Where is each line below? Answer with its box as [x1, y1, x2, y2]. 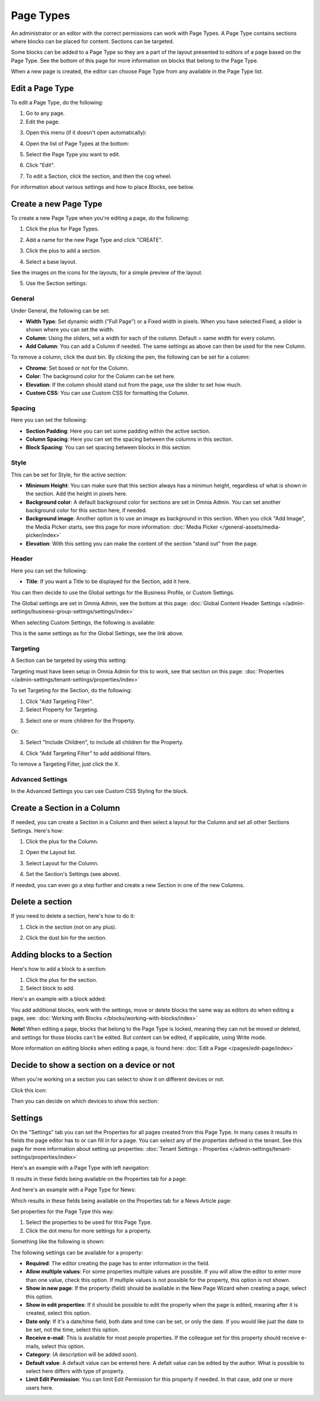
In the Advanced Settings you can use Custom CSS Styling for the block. [11, 788, 188, 795]
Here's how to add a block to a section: [11, 965, 107, 973]
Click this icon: [11, 1086, 47, 1093]
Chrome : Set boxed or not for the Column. [25, 364, 129, 372]
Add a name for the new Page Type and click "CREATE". [25, 236, 163, 243]
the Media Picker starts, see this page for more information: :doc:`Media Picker [25, 523, 219, 530]
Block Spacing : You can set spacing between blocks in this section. [25, 444, 192, 451]
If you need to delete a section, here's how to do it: [11, 913, 136, 920]
